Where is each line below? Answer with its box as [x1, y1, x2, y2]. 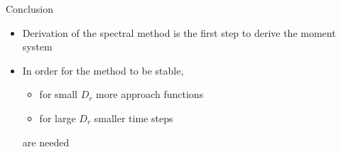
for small [39, 87, 77, 102]
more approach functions [96, 87, 204, 102]
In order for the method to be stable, [22, 63, 184, 77]
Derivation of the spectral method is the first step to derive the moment [22, 25, 336, 40]
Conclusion [6, 1, 53, 16]
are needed [22, 134, 70, 149]
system [22, 39, 53, 54]
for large [39, 110, 76, 125]
